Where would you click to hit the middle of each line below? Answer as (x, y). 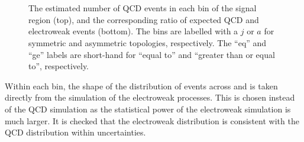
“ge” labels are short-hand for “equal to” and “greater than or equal (152, 54)
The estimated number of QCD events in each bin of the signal (143, 8)
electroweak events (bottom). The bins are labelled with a (133, 31)
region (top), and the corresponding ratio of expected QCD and (144, 19)
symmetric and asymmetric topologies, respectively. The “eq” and (148, 42)
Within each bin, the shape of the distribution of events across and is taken (141, 85)
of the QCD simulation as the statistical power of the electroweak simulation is (148, 109)
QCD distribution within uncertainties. (75, 132)
